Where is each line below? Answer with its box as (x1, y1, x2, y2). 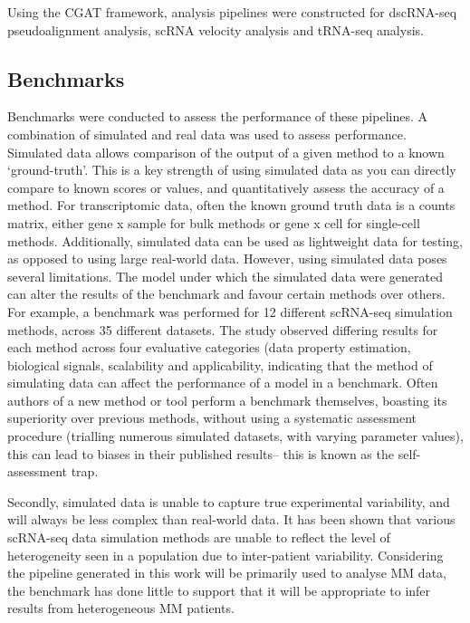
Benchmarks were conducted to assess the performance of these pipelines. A (7, 107, 427, 126)
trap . (71, 462, 99, 481)
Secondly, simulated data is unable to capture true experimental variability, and (7, 492, 450, 511)
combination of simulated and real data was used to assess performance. (7, 124, 407, 143)
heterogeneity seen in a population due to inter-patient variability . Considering (7, 545, 444, 564)
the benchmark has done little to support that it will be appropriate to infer (7, 580, 431, 599)
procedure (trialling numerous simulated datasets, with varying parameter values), (7, 427, 464, 446)
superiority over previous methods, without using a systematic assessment (7, 408, 417, 427)
